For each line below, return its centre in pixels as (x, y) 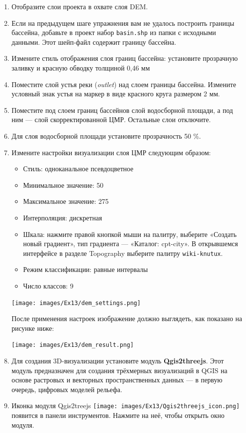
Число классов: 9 (48, 286)
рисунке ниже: (33, 328)
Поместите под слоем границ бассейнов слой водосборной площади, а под (122, 110)
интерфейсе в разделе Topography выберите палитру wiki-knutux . (123, 253)
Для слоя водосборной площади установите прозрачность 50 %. (106, 136)
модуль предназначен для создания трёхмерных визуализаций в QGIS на (119, 370)
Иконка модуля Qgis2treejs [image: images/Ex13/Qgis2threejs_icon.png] (125, 406)
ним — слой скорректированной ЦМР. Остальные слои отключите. (111, 119)
